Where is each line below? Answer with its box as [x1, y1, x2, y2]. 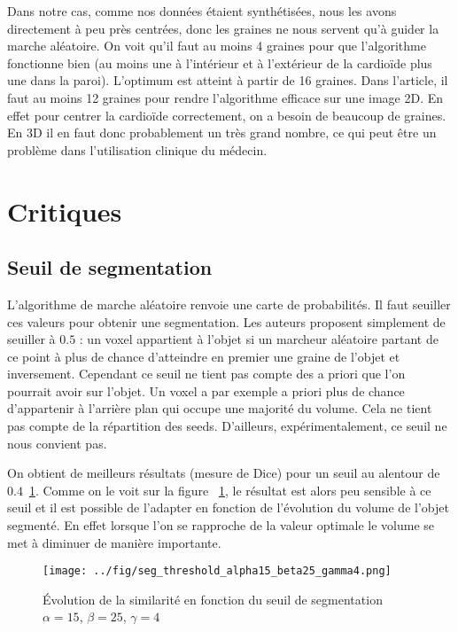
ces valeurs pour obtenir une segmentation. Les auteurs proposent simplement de [7, 312, 446, 331]
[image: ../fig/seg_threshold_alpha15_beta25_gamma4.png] [43, 565, 392, 578]
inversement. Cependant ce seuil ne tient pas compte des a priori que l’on [7, 364, 406, 383]
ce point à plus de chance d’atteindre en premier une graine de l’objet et [7, 347, 400, 365]
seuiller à [7, 330, 56, 348]
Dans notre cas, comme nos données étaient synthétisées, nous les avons [7, 2, 397, 20]
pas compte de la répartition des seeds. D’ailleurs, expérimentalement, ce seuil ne [7, 417, 447, 435]
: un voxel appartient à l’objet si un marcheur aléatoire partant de [79, 330, 439, 348]
